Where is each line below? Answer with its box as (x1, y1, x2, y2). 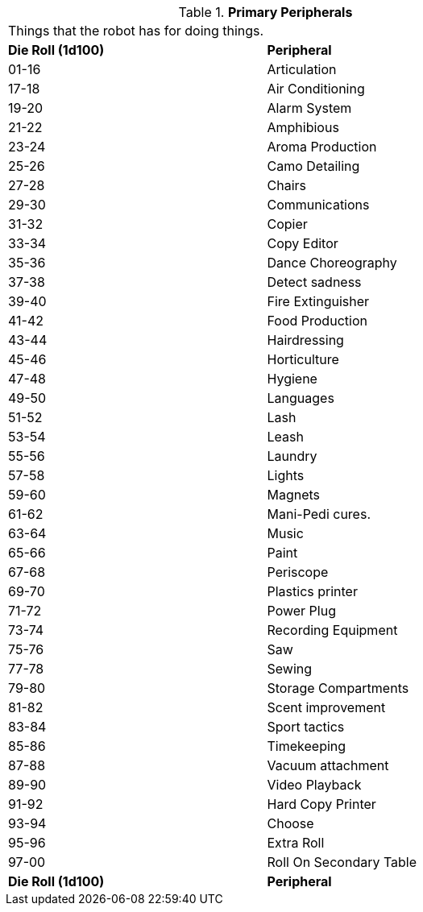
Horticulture (267, 351, 339, 367)
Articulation (267, 61, 337, 77)
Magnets (267, 487, 321, 503)
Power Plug (267, 603, 336, 619)
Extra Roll (267, 835, 325, 851)
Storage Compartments (267, 680, 409, 696)
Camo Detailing (267, 158, 360, 174)
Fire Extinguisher (267, 293, 370, 309)
